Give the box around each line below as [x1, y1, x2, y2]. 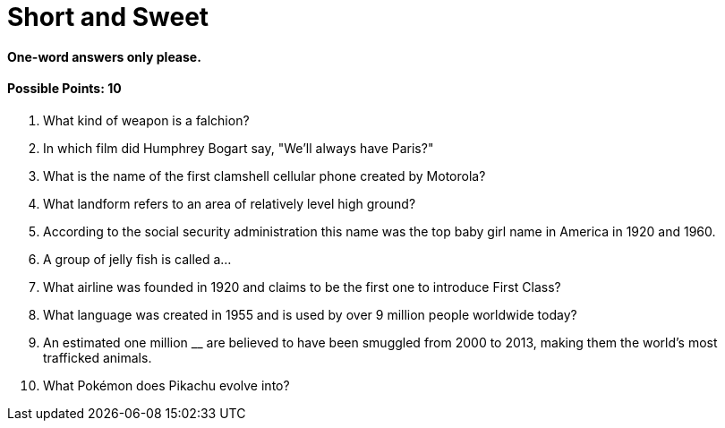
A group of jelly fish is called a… [43, 251, 232, 267]
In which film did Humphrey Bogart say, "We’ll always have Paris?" [43, 140, 434, 156]
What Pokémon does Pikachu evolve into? [43, 377, 290, 393]
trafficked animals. [43, 349, 152, 365]
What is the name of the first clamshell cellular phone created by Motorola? [43, 167, 486, 184]
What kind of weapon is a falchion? [43, 112, 250, 128]
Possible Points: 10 [7, 81, 122, 97]
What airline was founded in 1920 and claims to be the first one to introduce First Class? [43, 278, 561, 295]
